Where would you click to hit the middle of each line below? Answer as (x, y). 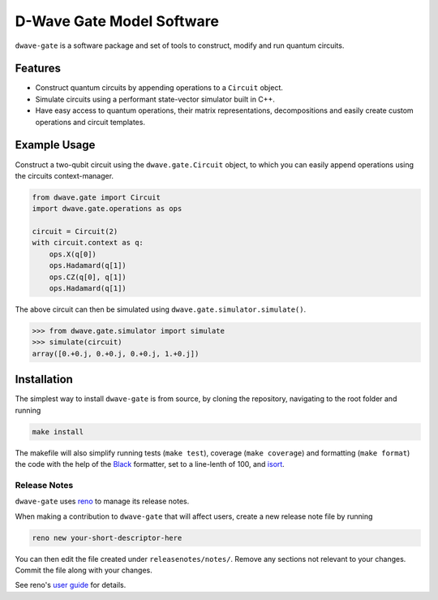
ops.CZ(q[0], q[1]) (88, 277)
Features (38, 69)
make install (58, 432)
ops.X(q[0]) (73, 254)
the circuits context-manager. (64, 175)
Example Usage (55, 145)
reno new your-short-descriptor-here (107, 537)
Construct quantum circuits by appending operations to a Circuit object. (159, 88)
